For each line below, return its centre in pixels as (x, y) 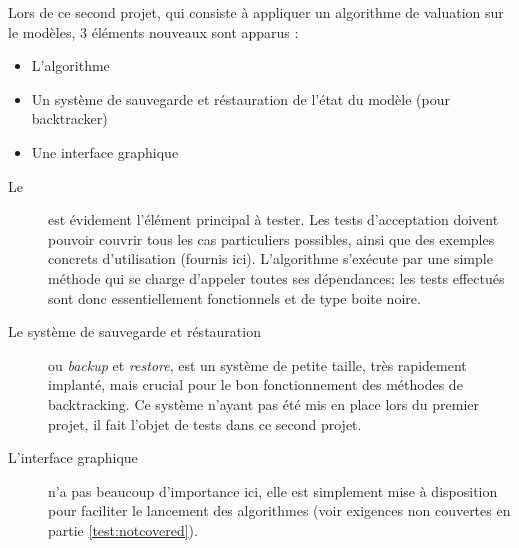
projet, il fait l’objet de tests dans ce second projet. (205, 423)
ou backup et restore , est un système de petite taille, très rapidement (257, 364)
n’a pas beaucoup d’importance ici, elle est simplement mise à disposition (273, 490)
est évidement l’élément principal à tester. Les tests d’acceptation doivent (273, 219)
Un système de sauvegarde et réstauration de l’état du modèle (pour (240, 98)
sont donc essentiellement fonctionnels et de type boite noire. (234, 297)
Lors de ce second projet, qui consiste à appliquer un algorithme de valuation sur (256, 12)
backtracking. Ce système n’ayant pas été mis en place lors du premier (263, 403)
